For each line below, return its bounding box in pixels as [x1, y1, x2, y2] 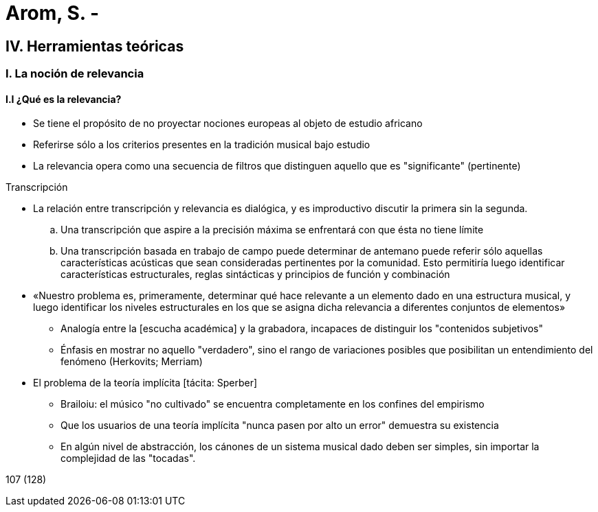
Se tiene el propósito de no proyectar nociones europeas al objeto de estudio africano [33, 117, 423, 130]
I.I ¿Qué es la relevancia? [5, 93, 122, 105]
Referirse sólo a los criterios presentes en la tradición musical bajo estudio [33, 139, 370, 151]
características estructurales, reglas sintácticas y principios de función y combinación [60, 268, 450, 281]
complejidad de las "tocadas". [60, 452, 196, 465]
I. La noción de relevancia [5, 67, 144, 81]
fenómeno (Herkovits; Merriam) [60, 356, 203, 368]
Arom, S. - [5, 1, 100, 25]
